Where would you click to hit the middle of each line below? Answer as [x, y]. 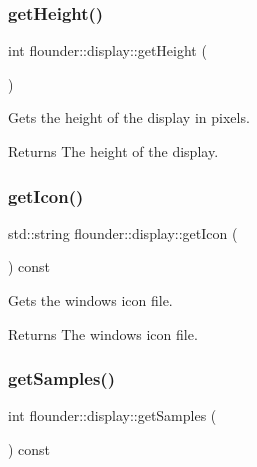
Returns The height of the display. [113, 151]
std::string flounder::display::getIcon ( [123, 232]
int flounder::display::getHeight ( [107, 50]
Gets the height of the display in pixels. [129, 117]
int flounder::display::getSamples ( [112, 415]
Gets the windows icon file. [90, 300]
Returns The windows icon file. [103, 333]
